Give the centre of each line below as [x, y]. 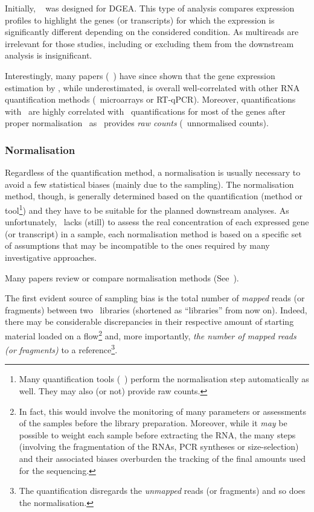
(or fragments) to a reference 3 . [61, 349]
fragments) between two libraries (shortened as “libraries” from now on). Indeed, [156, 309]
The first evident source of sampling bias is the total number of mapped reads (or [155, 298]
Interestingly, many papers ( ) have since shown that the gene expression [140, 75]
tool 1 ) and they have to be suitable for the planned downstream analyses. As [147, 209]
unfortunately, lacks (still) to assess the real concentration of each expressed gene [157, 222]
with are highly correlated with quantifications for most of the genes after [145, 111]
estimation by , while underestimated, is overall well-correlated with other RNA [152, 87]
